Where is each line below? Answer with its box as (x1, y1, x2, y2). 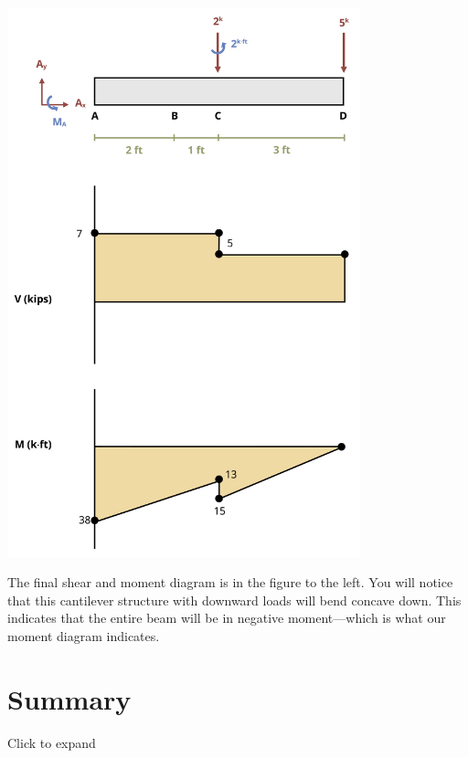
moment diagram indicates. (7, 626, 160, 645)
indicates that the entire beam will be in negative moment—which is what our (7, 608, 446, 627)
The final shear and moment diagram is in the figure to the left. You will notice (7, 573, 453, 592)
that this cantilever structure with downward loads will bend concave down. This (7, 590, 462, 609)
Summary (7, 679, 132, 717)
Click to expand (7, 732, 96, 752)
